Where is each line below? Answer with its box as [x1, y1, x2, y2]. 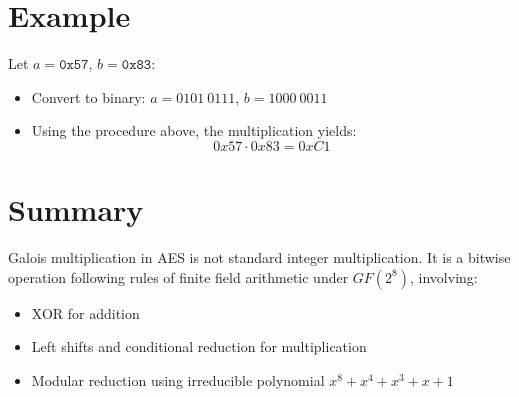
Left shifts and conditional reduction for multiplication [31, 336, 367, 357]
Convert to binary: [31, 86, 146, 107]
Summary [8, 189, 144, 230]
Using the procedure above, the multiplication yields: [31, 120, 357, 141]
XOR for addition [31, 302, 140, 323]
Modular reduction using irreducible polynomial [31, 369, 325, 390]
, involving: [410, 266, 478, 287]
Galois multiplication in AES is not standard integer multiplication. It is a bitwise [8, 247, 511, 268]
